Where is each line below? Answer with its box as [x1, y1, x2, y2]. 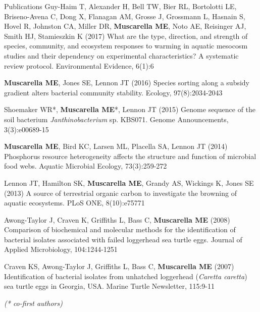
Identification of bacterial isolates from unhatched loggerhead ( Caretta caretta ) [4, 271, 247, 281]
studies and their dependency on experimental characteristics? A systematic [4, 50, 239, 61]
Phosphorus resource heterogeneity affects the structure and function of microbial [4, 150, 256, 161]
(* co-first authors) [4, 297, 63, 308]
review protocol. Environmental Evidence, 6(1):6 [4, 60, 154, 71]
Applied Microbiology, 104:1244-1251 [4, 244, 118, 254]
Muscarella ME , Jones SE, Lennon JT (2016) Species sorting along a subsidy [4, 77, 250, 88]
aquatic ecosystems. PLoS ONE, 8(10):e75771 [4, 197, 145, 208]
